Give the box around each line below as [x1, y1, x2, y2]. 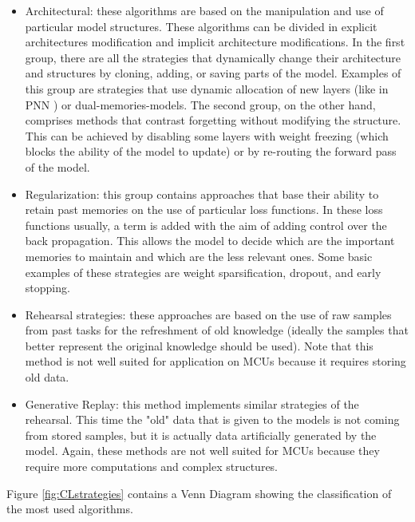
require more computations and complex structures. [25, 458, 278, 475]
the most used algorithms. [6, 500, 133, 517]
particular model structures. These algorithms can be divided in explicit [25, 18, 377, 34]
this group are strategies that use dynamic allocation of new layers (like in [25, 80, 389, 97]
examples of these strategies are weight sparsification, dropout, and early [25, 263, 381, 280]
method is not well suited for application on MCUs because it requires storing [25, 353, 406, 370]
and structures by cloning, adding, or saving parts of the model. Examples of [25, 65, 401, 81]
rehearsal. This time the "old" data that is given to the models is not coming [25, 411, 400, 428]
